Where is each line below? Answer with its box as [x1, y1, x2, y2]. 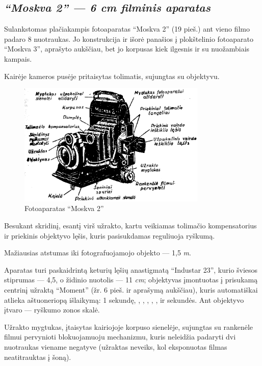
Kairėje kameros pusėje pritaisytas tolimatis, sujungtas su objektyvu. [4, 70, 220, 81]
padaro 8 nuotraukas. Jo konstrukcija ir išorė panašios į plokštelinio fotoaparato [4, 33, 254, 44]
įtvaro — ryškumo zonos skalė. [4, 304, 100, 315]
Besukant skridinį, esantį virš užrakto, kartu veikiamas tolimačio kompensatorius [4, 220, 257, 230]
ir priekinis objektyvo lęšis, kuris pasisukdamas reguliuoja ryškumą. [4, 230, 215, 241]
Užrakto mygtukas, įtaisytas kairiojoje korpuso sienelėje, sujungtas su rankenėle [4, 321, 253, 332]
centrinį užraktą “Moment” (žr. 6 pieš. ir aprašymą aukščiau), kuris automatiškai [4, 284, 258, 295]
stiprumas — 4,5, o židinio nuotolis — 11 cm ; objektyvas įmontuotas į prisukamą [4, 274, 258, 285]
